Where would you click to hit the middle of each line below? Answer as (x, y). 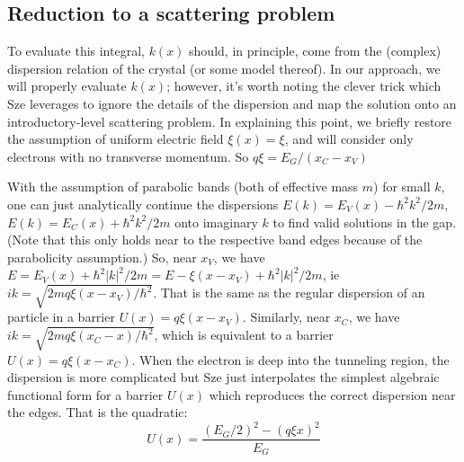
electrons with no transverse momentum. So (128, 156)
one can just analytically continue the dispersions (143, 204)
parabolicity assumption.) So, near (102, 257)
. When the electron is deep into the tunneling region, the (290, 359)
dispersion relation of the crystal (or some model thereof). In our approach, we (224, 68)
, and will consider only (349, 139)
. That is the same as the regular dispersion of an (289, 293)
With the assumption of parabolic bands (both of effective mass (183, 187)
